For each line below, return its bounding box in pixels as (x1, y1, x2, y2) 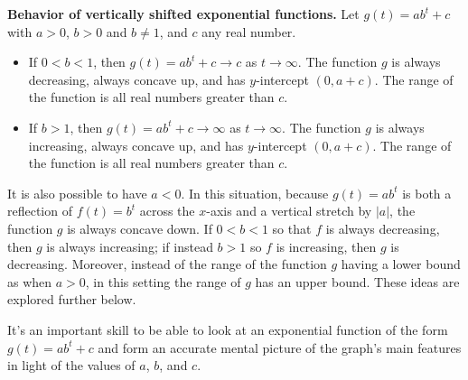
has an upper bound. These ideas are (255, 272, 460, 291)
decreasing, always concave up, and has (28, 70, 246, 88)
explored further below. (7, 290, 136, 309)
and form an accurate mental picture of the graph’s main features (98, 338, 462, 357)
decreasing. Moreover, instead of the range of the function (7, 255, 327, 273)
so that (272, 218, 312, 237)
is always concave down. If (67, 218, 212, 237)
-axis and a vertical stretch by (206, 201, 372, 220)
